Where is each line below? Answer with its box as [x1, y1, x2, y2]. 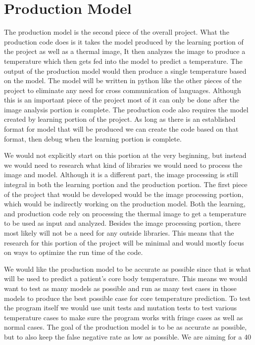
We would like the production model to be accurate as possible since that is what [4, 263, 251, 274]
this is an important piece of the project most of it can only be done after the [4, 95, 240, 105]
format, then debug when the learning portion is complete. [4, 133, 182, 144]
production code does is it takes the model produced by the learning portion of [4, 36, 244, 47]
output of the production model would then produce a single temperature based [4, 65, 247, 76]
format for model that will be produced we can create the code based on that [4, 124, 239, 134]
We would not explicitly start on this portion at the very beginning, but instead [4, 150, 247, 160]
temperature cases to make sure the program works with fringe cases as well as [4, 312, 243, 322]
